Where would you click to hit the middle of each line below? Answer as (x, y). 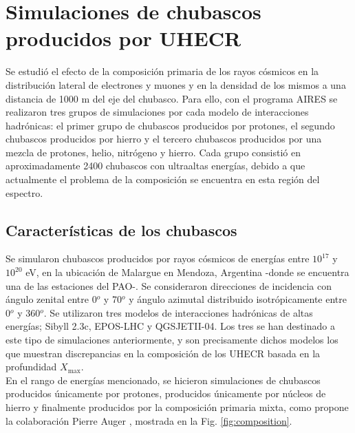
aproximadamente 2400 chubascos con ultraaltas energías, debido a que (155, 166)
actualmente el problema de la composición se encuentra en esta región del (163, 179)
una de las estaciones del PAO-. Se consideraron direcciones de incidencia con (169, 285)
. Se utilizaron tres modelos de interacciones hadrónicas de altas (178, 312)
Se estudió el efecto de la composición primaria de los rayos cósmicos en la (162, 71)
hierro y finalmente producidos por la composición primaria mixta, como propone (177, 406)
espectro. (24, 192)
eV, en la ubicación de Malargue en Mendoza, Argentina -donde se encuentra (187, 272)
